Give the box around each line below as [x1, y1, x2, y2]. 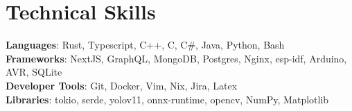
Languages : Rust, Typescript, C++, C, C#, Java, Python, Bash [6, 37, 285, 52]
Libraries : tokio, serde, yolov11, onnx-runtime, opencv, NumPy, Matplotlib [6, 92, 329, 106]
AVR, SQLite [6, 65, 62, 79]
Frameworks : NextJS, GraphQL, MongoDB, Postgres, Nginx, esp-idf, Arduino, [6, 51, 347, 65]
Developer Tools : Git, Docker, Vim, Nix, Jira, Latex [6, 78, 238, 92]
